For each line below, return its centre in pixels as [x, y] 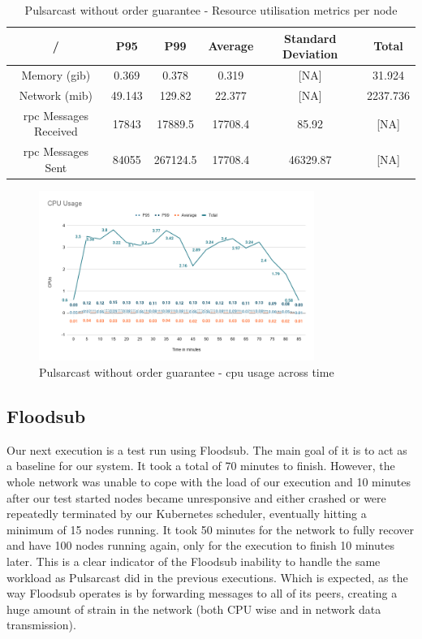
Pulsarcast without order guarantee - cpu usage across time [187, 371]
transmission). [41, 625]
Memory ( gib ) [56, 75]
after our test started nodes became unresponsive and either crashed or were [196, 497]
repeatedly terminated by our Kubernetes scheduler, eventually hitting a [187, 514]
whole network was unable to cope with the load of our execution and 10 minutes [209, 481]
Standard [310, 38]
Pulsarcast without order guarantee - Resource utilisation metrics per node [211, 10]
